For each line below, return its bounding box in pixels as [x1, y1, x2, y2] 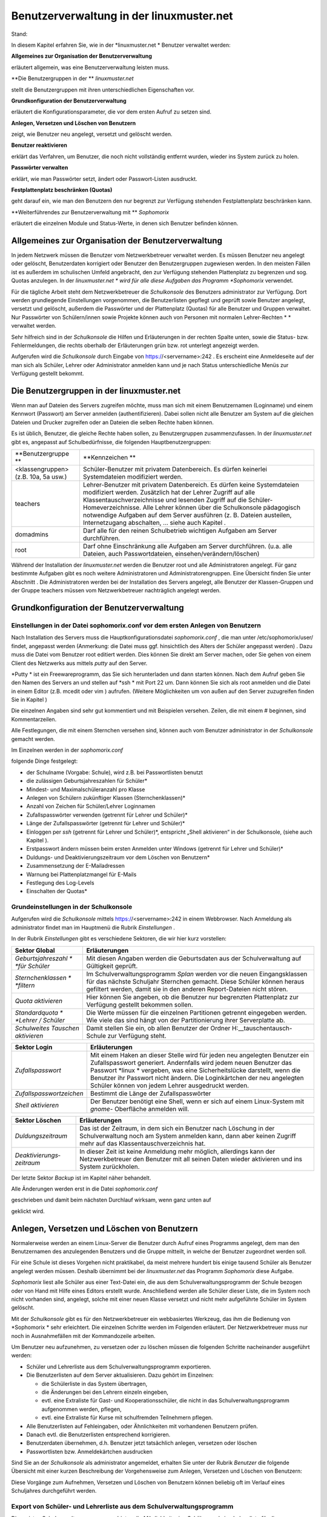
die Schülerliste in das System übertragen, [41, 1380, 148, 1387]
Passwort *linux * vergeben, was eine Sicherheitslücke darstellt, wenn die [90, 1066, 301, 1074]
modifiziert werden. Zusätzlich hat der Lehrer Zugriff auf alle [82, 488, 256, 497]
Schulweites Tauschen [15, 1024, 80, 1032]
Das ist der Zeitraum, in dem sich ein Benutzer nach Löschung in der [79, 1124, 275, 1132]
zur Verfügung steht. [107, 1032, 167, 1040]
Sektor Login [15, 1042, 53, 1051]
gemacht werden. [11, 735, 56, 743]
